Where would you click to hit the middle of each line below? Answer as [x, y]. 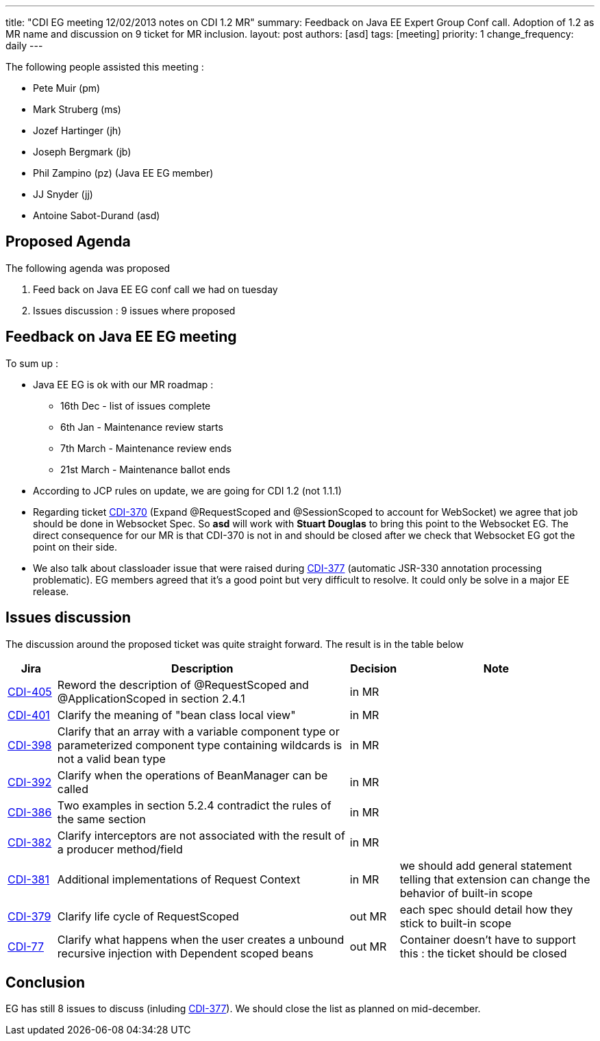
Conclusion [46, 982]
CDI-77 [26, 946]
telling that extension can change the [495, 879]
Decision [374, 668]
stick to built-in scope [455, 923]
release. [51, 591]
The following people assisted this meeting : [105, 67]
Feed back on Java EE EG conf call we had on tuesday [155, 289]
